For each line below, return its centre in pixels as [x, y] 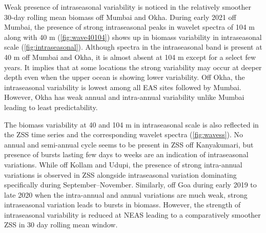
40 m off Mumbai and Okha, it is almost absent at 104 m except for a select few [130, 57]
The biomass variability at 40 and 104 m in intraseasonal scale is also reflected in [131, 124]
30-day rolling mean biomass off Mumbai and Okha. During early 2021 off [120, 17]
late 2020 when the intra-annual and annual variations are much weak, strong [126, 194]
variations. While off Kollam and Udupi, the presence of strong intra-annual [123, 164]
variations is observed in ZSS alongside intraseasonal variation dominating [120, 174]
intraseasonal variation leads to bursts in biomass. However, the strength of [122, 205]
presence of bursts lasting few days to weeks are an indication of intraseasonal [126, 154]
